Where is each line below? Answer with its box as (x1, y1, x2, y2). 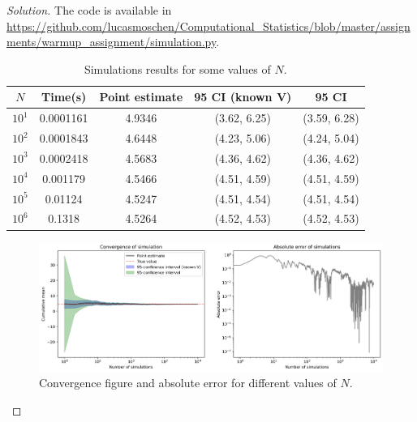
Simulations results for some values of (84, 60, 271, 77)
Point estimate (99, 88, 183, 105)
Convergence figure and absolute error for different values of (39, 374, 337, 391)
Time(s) (41, 88, 87, 105)
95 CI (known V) (194, 88, 292, 105)
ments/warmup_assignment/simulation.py (6, 33, 217, 50)
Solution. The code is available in (6, 2, 172, 18)
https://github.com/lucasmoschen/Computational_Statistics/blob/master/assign (6, 17, 411, 34)
